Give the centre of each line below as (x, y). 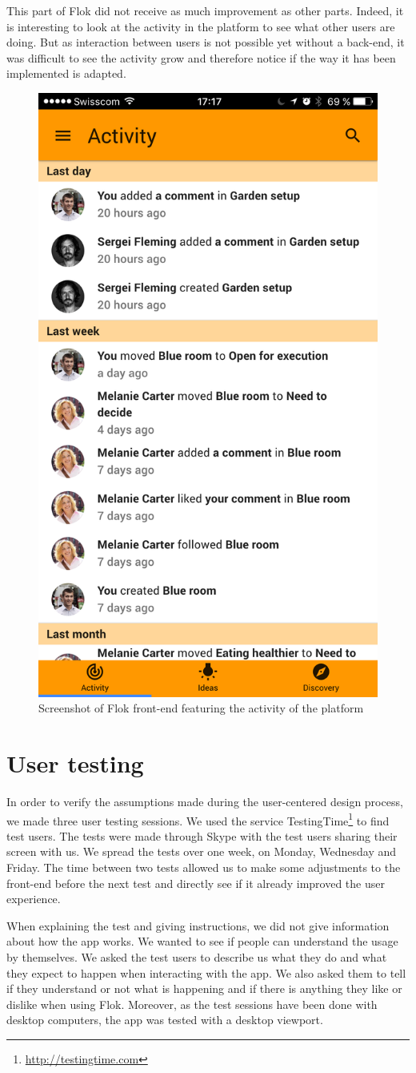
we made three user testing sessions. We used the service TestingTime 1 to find (198, 819)
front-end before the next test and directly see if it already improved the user (196, 883)
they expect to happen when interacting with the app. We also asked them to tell (206, 972)
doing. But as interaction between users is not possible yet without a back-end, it (206, 42)
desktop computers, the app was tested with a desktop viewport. (165, 1020)
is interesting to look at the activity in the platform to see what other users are (201, 26)
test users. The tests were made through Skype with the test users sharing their (202, 835)
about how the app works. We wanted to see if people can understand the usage (202, 941)
